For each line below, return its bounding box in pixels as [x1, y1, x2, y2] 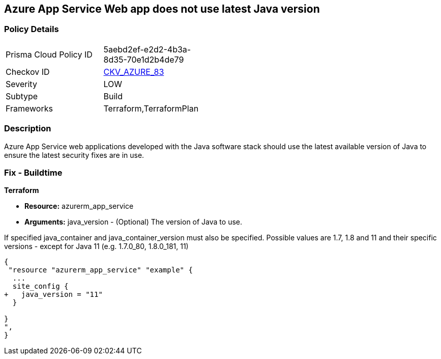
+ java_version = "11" [4, 290, 103, 299]
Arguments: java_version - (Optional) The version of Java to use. [24, 217, 243, 227]
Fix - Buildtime [4, 167, 63, 178]
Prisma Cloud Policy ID [6, 49, 93, 60]
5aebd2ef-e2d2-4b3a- [103, 44, 191, 54]
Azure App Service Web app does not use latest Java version [4, 3, 320, 15]
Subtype [6, 91, 38, 101]
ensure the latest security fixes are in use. [4, 150, 144, 159]
